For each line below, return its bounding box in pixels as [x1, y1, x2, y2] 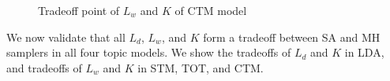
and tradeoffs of [6, 59, 82, 75]
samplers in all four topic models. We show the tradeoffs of [6, 44, 291, 61]
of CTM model [174, 2, 247, 18]
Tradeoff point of [38, 2, 120, 18]
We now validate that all [6, 28, 126, 45]
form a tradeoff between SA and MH [203, 28, 381, 45]
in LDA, [344, 44, 384, 61]
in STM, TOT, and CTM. [137, 59, 264, 75]
